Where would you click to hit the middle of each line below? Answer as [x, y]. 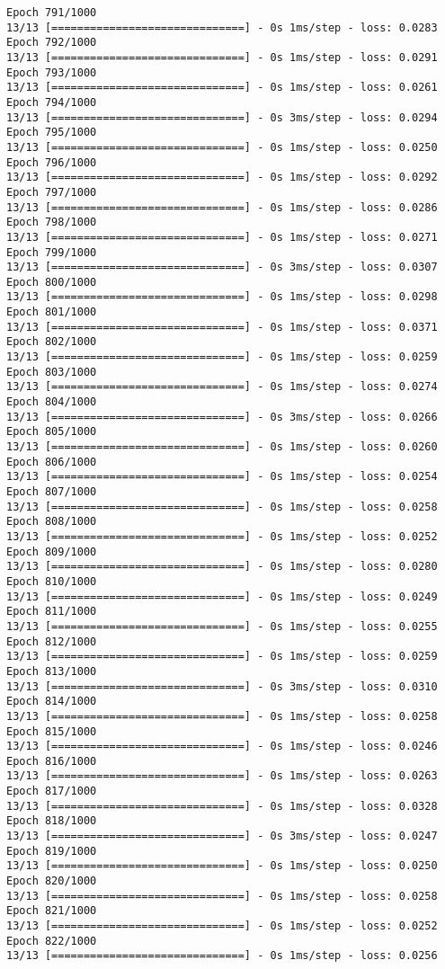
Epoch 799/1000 [52, 252]
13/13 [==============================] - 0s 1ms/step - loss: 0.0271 [222, 237]
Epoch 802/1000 [52, 342]
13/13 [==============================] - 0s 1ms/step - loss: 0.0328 [222, 806]
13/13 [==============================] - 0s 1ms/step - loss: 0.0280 [222, 567]
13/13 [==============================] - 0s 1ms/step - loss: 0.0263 [222, 776]
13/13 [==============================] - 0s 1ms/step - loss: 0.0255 [222, 626]
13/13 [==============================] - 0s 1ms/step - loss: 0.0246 [222, 747]
